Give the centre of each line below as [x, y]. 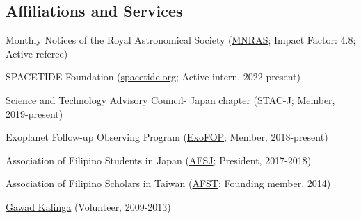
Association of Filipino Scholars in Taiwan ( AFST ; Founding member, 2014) [168, 183]
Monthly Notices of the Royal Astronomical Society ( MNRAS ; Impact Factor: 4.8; [181, 40]
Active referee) [37, 53]
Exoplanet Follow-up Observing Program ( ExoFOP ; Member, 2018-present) [167, 137]
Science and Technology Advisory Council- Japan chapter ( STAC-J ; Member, [170, 99]
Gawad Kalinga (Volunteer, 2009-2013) [88, 206]
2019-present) [34, 113]
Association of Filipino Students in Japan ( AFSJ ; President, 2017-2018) [159, 160]
